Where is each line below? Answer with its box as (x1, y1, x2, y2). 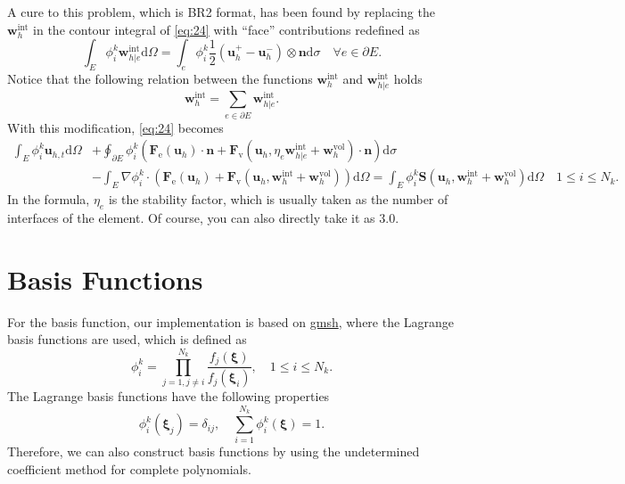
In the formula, (7, 190, 90, 208)
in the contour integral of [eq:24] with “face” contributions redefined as (33, 20, 420, 38)
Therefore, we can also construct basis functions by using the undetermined (7, 442, 420, 461)
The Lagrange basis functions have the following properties (7, 387, 330, 406)
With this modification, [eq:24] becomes (7, 118, 224, 136)
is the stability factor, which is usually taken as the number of (108, 190, 448, 208)
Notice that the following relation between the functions (7, 69, 313, 87)
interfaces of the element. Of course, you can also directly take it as (7, 208, 375, 226)
